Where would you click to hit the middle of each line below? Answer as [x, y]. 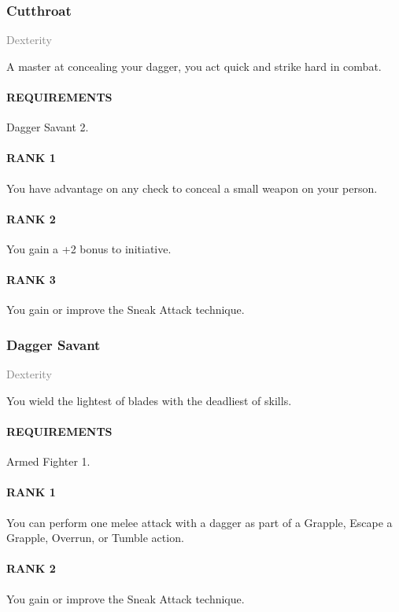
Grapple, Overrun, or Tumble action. [95, 538]
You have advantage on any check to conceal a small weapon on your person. [192, 188]
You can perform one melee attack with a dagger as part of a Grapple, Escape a [199, 522]
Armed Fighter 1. [48, 461]
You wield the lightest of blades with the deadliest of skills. [149, 400]
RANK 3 [31, 280]
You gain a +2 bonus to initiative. [89, 248]
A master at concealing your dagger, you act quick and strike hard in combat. [194, 66]
